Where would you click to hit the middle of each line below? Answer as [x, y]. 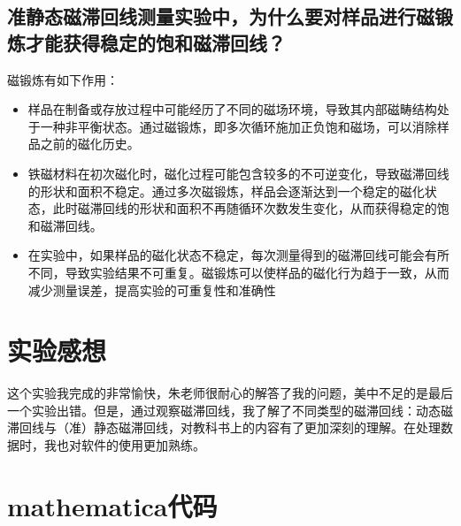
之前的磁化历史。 [90, 144]
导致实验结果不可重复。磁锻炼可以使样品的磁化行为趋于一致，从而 [257, 272]
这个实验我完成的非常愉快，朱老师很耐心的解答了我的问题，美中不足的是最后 [230, 393]
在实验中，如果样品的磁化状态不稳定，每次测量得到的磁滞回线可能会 [226, 255]
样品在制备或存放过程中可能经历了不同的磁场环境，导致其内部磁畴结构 [232, 109]
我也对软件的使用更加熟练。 [124, 445]
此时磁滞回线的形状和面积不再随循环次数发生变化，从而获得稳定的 [245, 208]
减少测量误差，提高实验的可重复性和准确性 [152, 290]
